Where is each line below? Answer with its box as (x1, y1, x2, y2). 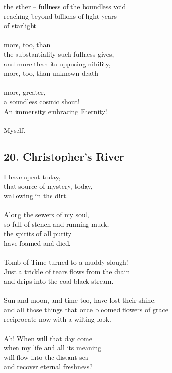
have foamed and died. (4, 238, 71, 248)
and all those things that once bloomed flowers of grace (4, 304, 168, 314)
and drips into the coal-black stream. (4, 276, 114, 286)
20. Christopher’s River (4, 148, 124, 163)
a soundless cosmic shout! (4, 96, 80, 106)
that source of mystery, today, (4, 181, 93, 191)
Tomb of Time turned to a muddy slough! (4, 257, 128, 267)
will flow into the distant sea (4, 352, 88, 362)
